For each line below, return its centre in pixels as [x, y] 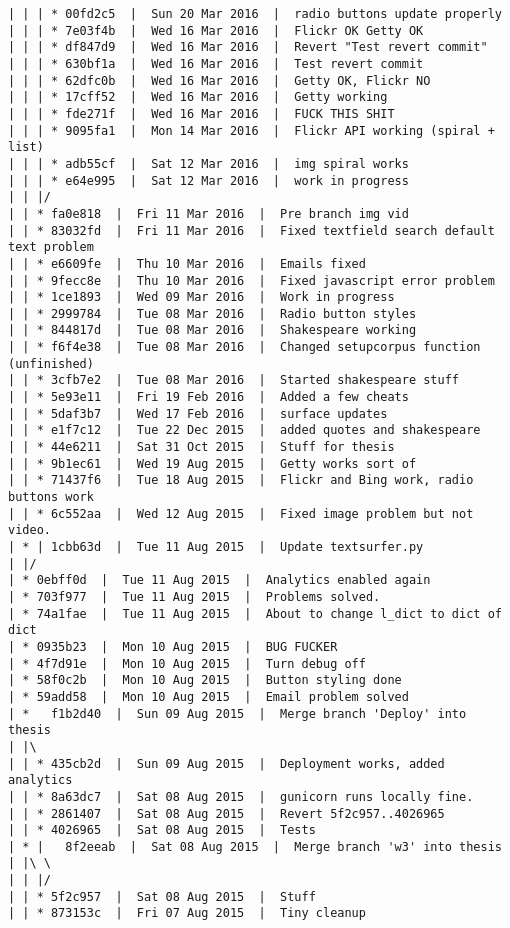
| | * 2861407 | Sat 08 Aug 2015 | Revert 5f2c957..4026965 [226, 813]
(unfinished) [51, 363]
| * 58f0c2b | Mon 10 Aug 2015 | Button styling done [205, 680]
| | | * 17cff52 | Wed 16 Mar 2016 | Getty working [198, 97]
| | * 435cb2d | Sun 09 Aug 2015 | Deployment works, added [226, 763]
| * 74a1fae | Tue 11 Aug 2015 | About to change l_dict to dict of [255, 613]
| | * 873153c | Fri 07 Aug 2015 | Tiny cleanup [187, 913]
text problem [51, 247]
